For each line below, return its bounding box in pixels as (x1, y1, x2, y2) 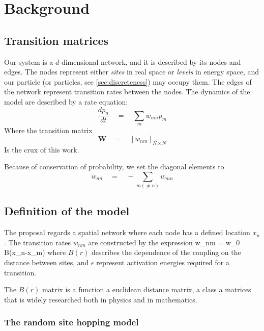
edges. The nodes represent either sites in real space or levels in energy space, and (4, 66, 259, 77)
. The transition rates (4, 237, 71, 247)
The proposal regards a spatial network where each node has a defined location (4, 227, 250, 238)
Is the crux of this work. (4, 144, 79, 155)
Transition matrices (4, 32, 108, 48)
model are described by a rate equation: (4, 96, 128, 107)
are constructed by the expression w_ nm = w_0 (88, 237, 240, 247)
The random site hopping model (4, 316, 139, 328)
